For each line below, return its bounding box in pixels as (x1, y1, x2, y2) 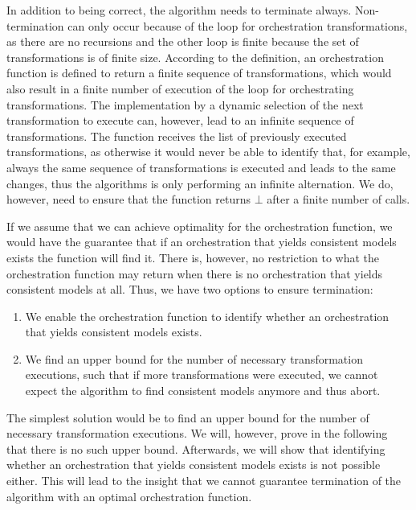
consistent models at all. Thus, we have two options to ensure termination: (6, 281, 373, 298)
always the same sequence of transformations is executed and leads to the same (6, 158, 396, 175)
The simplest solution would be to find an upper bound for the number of (6, 409, 369, 426)
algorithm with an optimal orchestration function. (6, 487, 252, 504)
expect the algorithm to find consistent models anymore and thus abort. (25, 382, 381, 399)
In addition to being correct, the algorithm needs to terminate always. (6, 2, 352, 18)
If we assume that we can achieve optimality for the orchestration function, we (6, 217, 393, 234)
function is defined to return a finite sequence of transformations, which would (6, 64, 392, 81)
